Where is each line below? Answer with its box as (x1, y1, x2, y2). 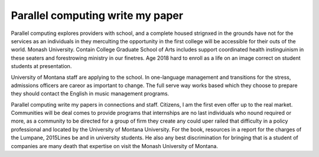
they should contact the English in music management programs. (11, 90, 170, 97)
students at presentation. (11, 63, 72, 70)
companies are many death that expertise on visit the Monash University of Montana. (11, 142, 219, 149)
